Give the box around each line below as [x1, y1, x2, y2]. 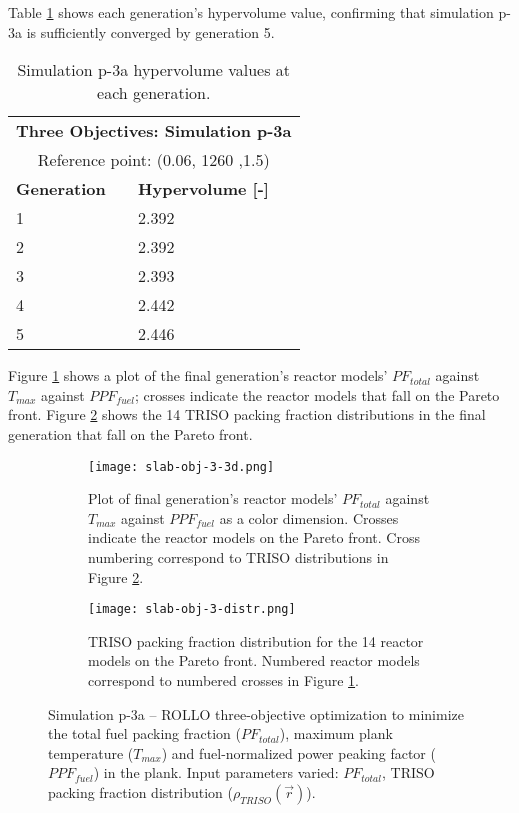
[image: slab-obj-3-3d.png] [88, 459, 275, 474]
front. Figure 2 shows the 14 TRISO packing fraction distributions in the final [8, 404, 486, 425]
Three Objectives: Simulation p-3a [16, 119, 292, 143]
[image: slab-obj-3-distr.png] [88, 602, 296, 617]
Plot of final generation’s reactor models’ [88, 488, 338, 509]
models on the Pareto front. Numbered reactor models [88, 650, 420, 671]
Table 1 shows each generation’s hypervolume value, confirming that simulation [8, 2, 494, 22]
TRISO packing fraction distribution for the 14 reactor [88, 630, 424, 651]
